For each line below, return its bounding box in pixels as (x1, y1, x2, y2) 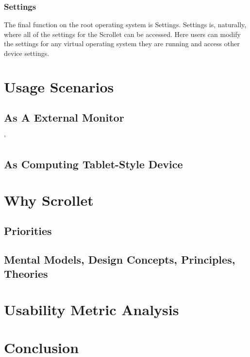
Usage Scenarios (4, 76, 114, 96)
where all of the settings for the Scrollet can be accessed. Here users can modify (4, 29, 241, 39)
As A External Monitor (4, 110, 124, 125)
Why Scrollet (4, 190, 94, 210)
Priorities (4, 223, 52, 238)
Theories (4, 266, 48, 281)
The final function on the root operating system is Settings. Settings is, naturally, (4, 19, 247, 30)
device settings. (4, 48, 50, 58)
